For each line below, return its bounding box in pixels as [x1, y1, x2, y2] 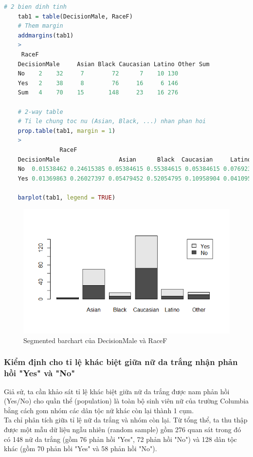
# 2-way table [18, 108, 63, 115]
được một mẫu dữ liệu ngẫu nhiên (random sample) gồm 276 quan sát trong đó [4, 424, 241, 434]
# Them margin [18, 22, 63, 30]
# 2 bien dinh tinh [4, 3, 67, 10]
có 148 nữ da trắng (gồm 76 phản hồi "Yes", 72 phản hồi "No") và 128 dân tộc [4, 434, 237, 444]
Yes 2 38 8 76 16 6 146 [18, 79, 179, 87]
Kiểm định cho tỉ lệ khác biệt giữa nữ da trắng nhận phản [4, 356, 238, 368]
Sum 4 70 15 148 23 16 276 [18, 89, 179, 96]
